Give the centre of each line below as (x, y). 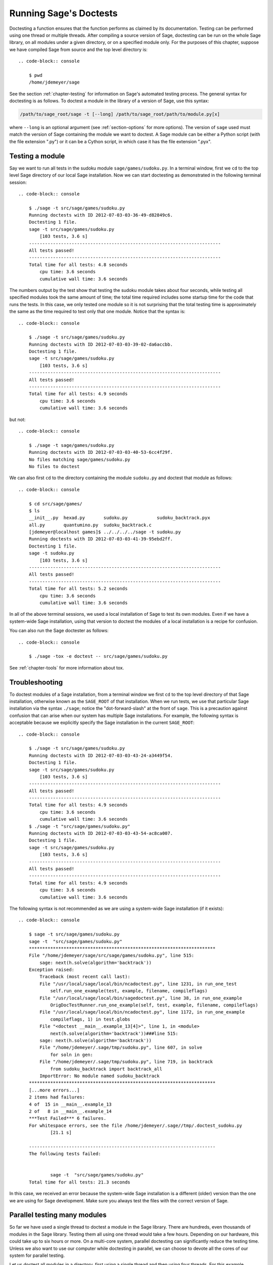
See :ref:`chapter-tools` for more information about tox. (67, 667)
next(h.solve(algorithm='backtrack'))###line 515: (114, 1033)
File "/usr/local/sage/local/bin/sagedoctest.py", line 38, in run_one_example (141, 998)
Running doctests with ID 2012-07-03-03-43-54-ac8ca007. (101, 833)
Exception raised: (52, 970)
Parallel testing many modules (58, 1215)
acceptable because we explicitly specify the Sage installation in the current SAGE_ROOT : (102, 723)
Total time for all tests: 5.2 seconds (78, 589)
